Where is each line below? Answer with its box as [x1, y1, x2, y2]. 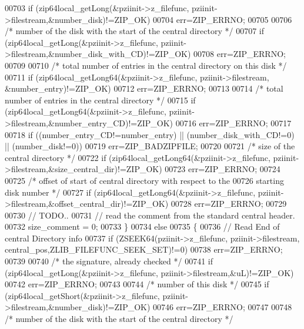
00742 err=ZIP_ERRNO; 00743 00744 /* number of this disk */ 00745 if [5, 278, 269, 290]
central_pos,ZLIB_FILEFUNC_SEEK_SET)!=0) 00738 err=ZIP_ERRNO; [5, 243, 283, 256]
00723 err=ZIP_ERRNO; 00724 [165, 163, 280, 175]
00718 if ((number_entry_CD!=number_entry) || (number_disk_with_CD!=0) [5, 128, 295, 140]
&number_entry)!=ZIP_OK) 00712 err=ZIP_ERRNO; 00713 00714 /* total [5, 82, 283, 95]
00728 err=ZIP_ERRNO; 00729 [171, 197, 287, 210]
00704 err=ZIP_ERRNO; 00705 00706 [153, 13, 292, 25]
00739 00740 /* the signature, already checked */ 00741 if [5, 255, 213, 267]
